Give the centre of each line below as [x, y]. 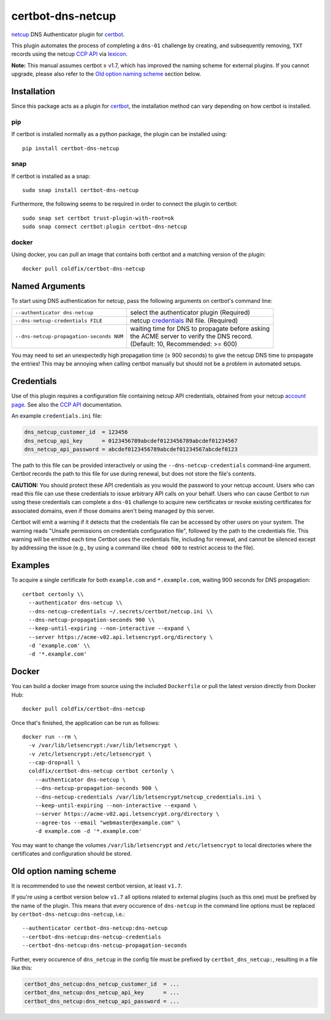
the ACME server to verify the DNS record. [191, 336]
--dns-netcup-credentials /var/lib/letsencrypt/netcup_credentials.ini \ [148, 797]
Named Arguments [48, 286]
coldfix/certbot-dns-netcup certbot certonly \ [101, 771]
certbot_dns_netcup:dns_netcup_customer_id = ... [102, 984]
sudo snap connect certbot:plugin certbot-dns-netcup [105, 227]
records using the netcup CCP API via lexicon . [70, 54]
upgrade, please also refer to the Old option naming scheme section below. [106, 74]
